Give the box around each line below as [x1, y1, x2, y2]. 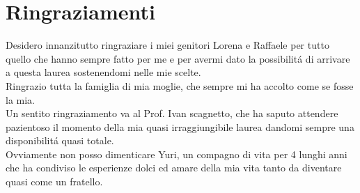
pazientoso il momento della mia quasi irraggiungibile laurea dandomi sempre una [6, 119, 354, 134]
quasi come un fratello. [6, 174, 103, 189]
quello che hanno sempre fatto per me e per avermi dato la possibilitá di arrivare [6, 51, 350, 65]
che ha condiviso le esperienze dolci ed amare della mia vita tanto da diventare [6, 160, 342, 175]
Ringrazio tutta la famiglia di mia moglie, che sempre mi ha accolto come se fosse [6, 78, 354, 93]
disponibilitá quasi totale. [6, 133, 114, 148]
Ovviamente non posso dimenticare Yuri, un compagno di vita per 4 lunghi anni [6, 146, 347, 161]
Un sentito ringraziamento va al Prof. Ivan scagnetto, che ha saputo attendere [6, 106, 338, 121]
